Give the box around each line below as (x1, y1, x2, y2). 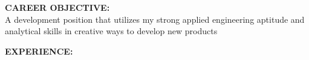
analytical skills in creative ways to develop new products (5, 25, 218, 37)
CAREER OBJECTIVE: (5, 1, 110, 13)
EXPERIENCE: (5, 44, 73, 57)
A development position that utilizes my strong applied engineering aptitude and (5, 13, 305, 25)
